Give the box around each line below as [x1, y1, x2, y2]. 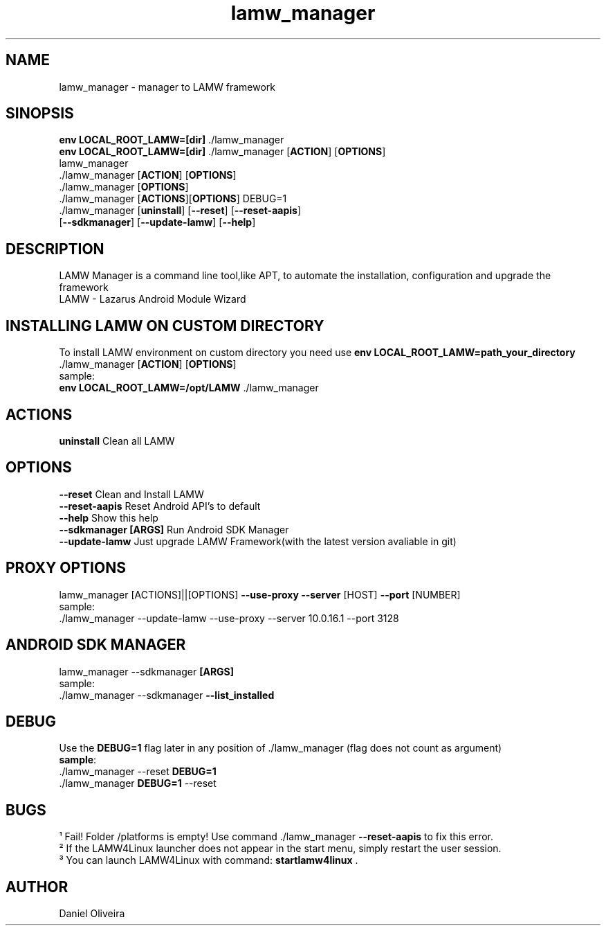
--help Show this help [59, 511, 158, 524]
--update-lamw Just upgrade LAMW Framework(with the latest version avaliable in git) [59, 535, 457, 547]
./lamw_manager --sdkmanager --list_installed [59, 689, 275, 701]
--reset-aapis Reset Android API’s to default [59, 499, 261, 512]
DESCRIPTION [6, 240, 104, 258]
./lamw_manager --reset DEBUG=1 [59, 765, 217, 778]
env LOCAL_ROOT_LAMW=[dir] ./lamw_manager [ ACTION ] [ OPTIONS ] [59, 145, 386, 158]
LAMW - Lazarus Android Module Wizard [59, 293, 246, 305]
